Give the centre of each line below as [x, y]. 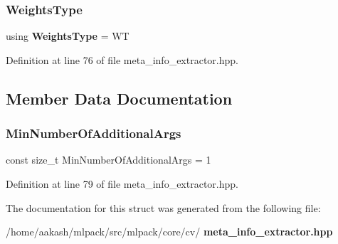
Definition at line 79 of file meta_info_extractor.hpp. [122, 184]
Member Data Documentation [119, 98]
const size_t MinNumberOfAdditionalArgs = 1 [109, 160]
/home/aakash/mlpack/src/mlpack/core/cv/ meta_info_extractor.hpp [169, 232]
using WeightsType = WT [68, 36]
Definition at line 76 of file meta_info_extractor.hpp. [122, 59]
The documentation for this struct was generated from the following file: [163, 207]
